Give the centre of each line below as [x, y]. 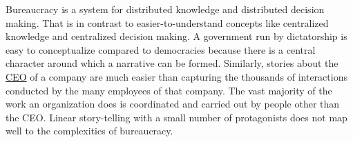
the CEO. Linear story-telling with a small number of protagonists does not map [176, 117]
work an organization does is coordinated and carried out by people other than [173, 104]
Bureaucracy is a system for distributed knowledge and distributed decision [165, 9]
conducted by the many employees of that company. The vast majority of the [169, 90]
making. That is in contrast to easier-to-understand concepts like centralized [167, 22]
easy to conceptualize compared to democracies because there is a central [161, 49]
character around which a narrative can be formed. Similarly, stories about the [172, 63]
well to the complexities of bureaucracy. [89, 131]
